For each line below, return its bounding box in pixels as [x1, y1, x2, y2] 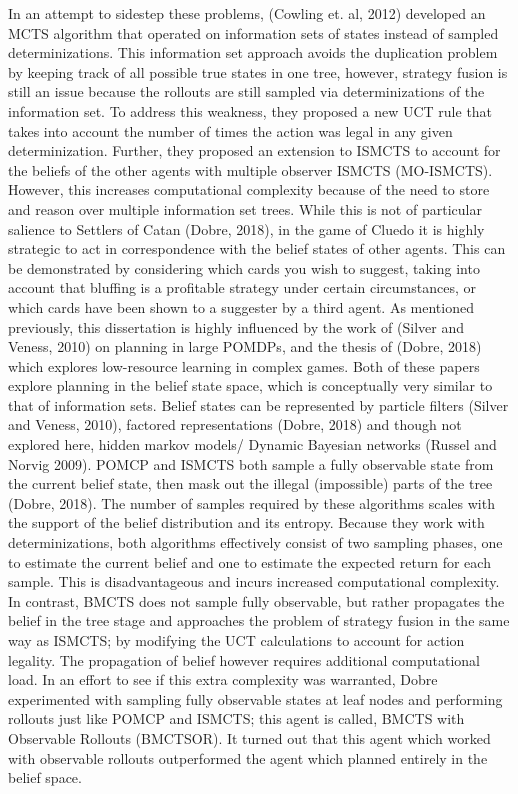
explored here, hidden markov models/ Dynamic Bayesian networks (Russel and [8, 434, 497, 455]
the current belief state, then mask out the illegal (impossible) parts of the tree [8, 473, 493, 494]
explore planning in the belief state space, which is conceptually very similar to [8, 375, 493, 396]
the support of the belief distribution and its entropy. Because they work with [8, 512, 485, 533]
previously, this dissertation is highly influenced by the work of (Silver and [8, 316, 464, 337]
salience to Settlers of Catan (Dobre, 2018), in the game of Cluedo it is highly [8, 218, 485, 239]
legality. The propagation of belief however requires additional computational [8, 649, 481, 670]
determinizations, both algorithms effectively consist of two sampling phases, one [8, 532, 503, 553]
